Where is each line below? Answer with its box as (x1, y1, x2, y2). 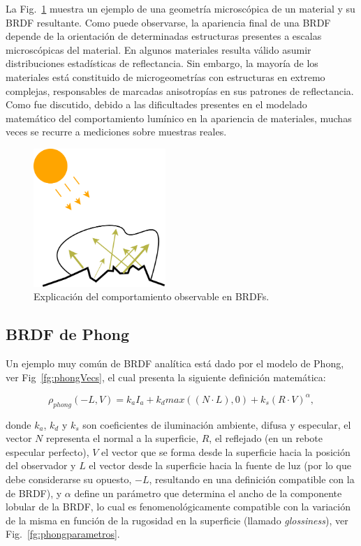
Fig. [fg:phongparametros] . (6, 526, 120, 541)
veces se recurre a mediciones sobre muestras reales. (6, 124, 227, 139)
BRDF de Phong (6, 323, 130, 345)
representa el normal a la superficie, (45, 431, 199, 445)
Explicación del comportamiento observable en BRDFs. (34, 289, 270, 304)
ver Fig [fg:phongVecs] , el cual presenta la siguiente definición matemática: (6, 369, 326, 384)
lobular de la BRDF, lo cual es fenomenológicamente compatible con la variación (6, 499, 351, 514)
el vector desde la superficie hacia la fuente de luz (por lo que (89, 458, 351, 473)
